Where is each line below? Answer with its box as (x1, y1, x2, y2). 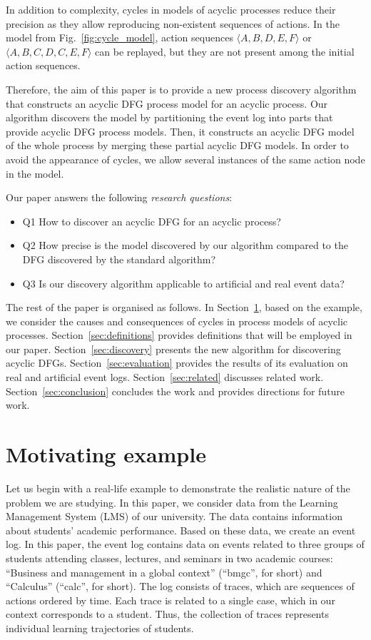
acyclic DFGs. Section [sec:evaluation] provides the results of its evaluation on (6, 355, 348, 370)
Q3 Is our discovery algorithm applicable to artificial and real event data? (22, 275, 345, 290)
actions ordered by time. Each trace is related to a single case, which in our (6, 592, 335, 607)
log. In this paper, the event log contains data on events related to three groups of (6, 537, 365, 552)
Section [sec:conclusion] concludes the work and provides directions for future (6, 383, 345, 398)
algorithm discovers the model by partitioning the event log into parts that (6, 110, 333, 125)
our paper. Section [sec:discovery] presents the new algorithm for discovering (6, 341, 341, 356)
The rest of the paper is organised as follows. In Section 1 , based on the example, (6, 300, 362, 315)
